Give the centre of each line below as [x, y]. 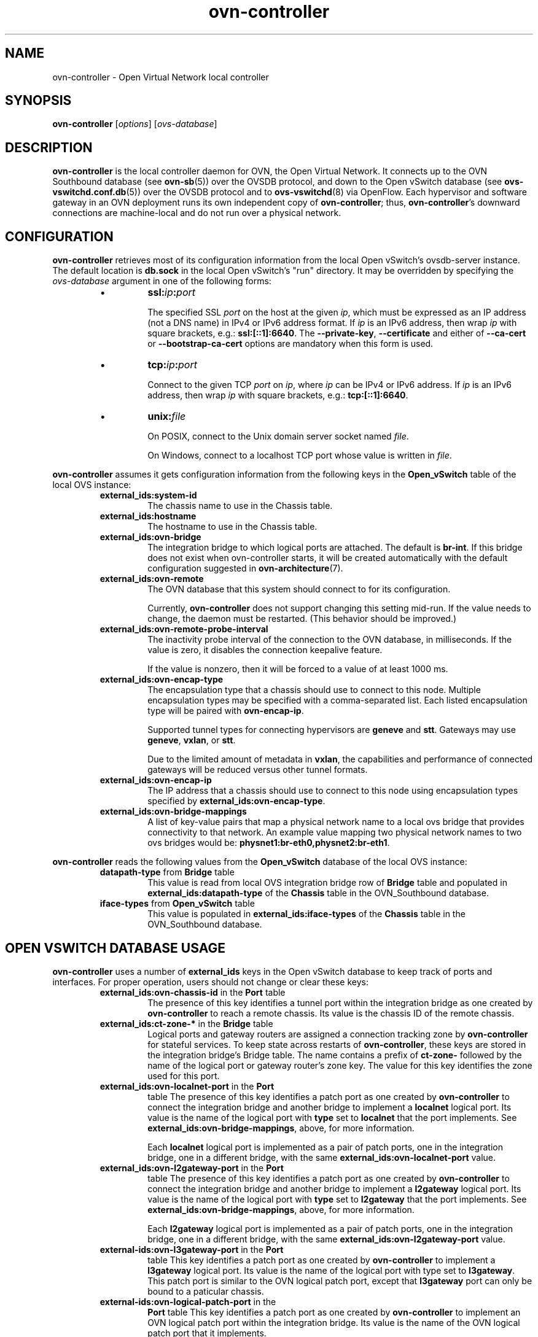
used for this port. [184, 1075]
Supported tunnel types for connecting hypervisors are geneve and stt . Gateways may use [332, 730]
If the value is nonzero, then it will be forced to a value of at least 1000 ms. [298, 669]
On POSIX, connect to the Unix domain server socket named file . [278, 436]
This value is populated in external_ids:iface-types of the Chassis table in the [306, 914]
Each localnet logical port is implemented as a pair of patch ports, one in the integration [325, 1147]
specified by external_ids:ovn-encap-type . [236, 801]
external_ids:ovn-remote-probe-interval [184, 629]
